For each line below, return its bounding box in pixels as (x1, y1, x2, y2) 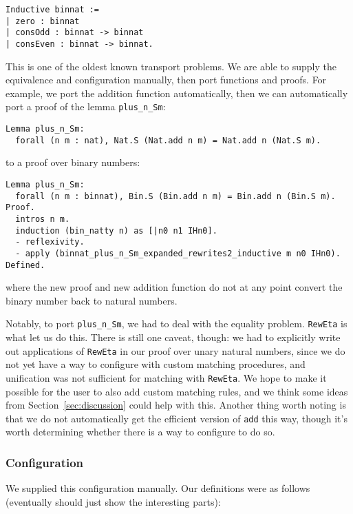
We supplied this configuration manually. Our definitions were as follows (6, 481, 310, 495)
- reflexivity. (15, 237, 85, 247)
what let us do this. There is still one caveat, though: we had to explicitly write (6, 330, 341, 345)
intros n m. (15, 214, 70, 224)
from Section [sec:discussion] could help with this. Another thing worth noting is (6, 398, 346, 412)
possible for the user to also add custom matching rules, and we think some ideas (6, 384, 348, 398)
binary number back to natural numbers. (6, 293, 178, 307)
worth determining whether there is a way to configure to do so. (6, 424, 275, 439)
